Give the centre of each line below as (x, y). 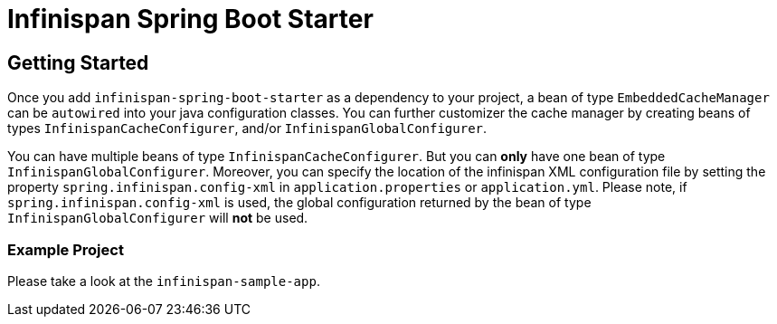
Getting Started (78, 62)
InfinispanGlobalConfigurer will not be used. (158, 218)
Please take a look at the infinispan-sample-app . (164, 281)
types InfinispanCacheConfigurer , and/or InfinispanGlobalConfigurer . (247, 129)
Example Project (66, 249)
